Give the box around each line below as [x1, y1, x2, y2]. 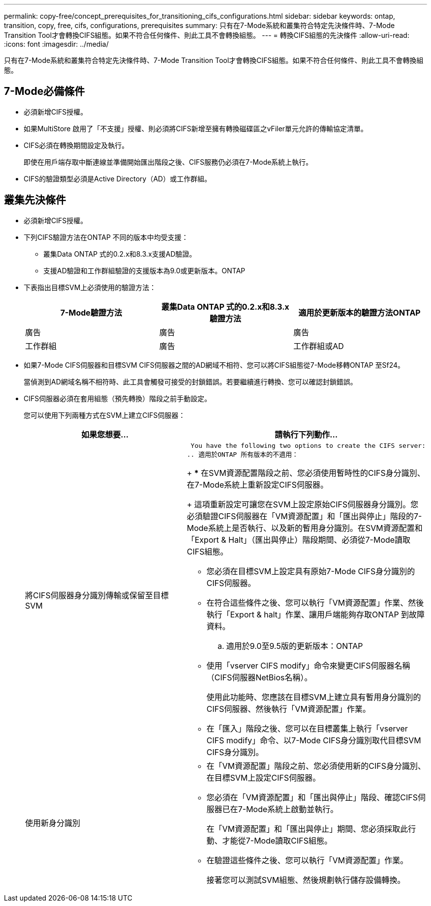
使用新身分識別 [25, 818, 81, 828]
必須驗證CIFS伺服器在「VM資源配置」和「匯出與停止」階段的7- [186, 511, 422, 521]
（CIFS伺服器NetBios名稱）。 [206, 672, 312, 682]
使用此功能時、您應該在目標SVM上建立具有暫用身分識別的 [206, 692, 421, 702]
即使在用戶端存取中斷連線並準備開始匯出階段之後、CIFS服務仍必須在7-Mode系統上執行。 [24, 157, 313, 166]
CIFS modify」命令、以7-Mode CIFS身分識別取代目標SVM [206, 735, 421, 745]
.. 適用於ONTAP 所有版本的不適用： [186, 450, 299, 458]
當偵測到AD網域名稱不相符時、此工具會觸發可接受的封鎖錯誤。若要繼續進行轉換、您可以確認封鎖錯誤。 [24, 377, 357, 386]
